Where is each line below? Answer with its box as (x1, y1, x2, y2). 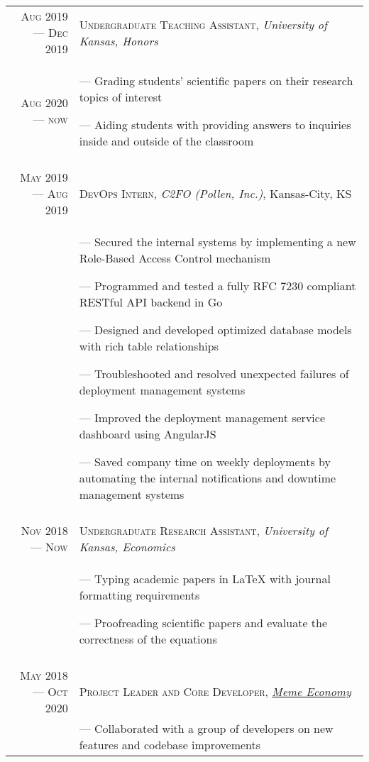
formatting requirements (79, 587, 200, 603)
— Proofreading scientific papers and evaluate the (79, 614, 328, 631)
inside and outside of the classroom (79, 133, 254, 149)
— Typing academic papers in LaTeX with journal (79, 570, 331, 587)
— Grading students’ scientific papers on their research (79, 72, 353, 89)
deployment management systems (79, 382, 246, 398)
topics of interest (79, 89, 163, 105)
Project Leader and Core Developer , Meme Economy (79, 683, 351, 700)
